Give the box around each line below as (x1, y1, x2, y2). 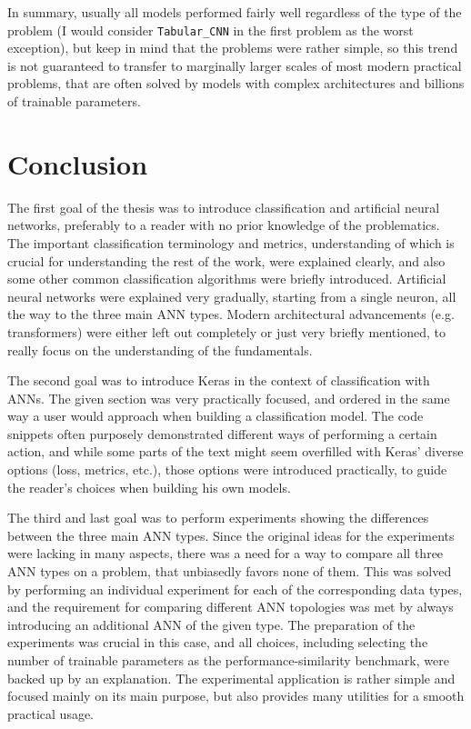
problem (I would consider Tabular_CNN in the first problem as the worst (7, 20, 414, 39)
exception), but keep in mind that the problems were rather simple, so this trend (7, 38, 458, 57)
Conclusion (7, 145, 148, 182)
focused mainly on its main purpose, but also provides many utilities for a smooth (7, 686, 465, 705)
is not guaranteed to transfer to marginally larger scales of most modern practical (7, 55, 462, 75)
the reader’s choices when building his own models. (7, 477, 291, 496)
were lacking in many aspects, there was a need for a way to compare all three (7, 544, 444, 563)
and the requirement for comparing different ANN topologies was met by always (7, 597, 454, 616)
